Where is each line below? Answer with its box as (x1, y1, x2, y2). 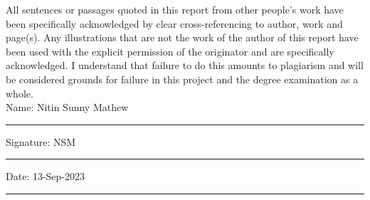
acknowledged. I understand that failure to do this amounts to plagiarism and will (6, 58, 364, 73)
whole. (6, 85, 33, 100)
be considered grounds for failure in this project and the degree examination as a (6, 71, 359, 86)
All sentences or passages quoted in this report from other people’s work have (6, 2, 344, 16)
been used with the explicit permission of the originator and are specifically (6, 43, 334, 58)
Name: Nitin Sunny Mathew (6, 100, 129, 115)
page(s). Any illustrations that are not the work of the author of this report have (6, 30, 359, 45)
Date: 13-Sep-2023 (6, 169, 85, 184)
